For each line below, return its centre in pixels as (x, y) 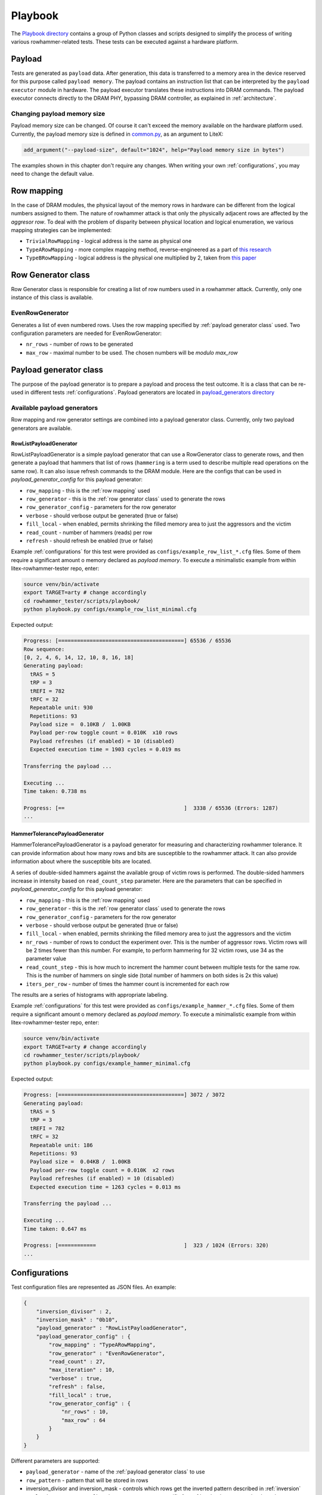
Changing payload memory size (58, 114)
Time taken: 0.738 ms (55, 791)
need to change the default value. (52, 173)
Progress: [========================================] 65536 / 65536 (127, 641)
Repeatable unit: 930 (62, 708)
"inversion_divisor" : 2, (74, 1311)
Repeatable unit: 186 (62, 1145)
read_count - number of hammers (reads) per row (89, 532)
